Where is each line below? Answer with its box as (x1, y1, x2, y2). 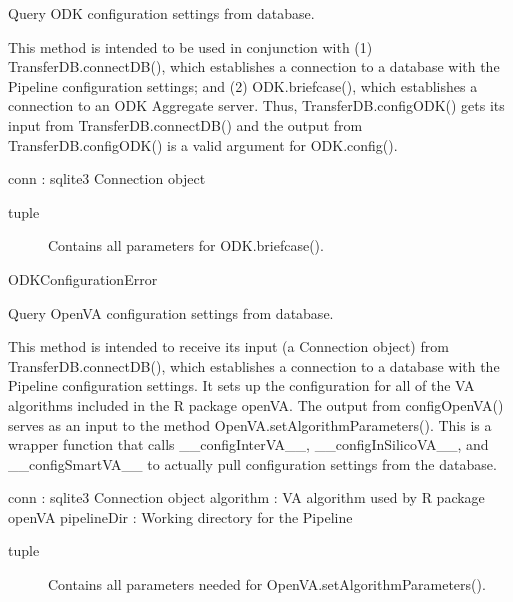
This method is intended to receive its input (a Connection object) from (8, 336, 449, 357)
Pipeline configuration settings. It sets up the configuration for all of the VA (8, 375, 475, 396)
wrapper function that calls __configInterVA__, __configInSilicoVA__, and (8, 434, 489, 455)
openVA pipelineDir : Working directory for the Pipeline (8, 506, 353, 527)
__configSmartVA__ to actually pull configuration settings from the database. (8, 453, 497, 474)
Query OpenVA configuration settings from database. (8, 302, 334, 323)
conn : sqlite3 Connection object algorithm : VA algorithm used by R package (8, 487, 485, 508)
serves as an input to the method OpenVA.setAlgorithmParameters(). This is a (8, 414, 492, 435)
